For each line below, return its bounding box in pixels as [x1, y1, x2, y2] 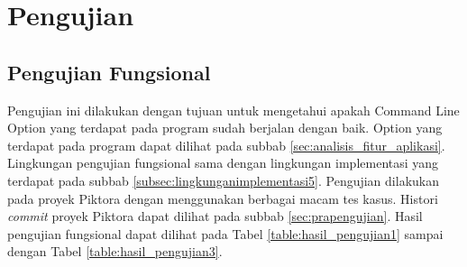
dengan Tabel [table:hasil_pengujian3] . [7, 242, 223, 261]
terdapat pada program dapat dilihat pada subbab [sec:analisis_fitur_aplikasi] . [7, 135, 445, 154]
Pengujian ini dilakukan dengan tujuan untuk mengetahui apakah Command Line [7, 100, 460, 119]
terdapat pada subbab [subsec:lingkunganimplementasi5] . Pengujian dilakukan [7, 170, 439, 189]
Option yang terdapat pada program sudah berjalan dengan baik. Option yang [7, 118, 443, 137]
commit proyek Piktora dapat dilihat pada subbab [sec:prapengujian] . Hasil [7, 207, 423, 226]
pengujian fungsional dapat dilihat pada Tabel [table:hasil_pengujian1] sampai [7, 224, 444, 243]
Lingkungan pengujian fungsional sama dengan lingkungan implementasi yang [7, 153, 439, 172]
